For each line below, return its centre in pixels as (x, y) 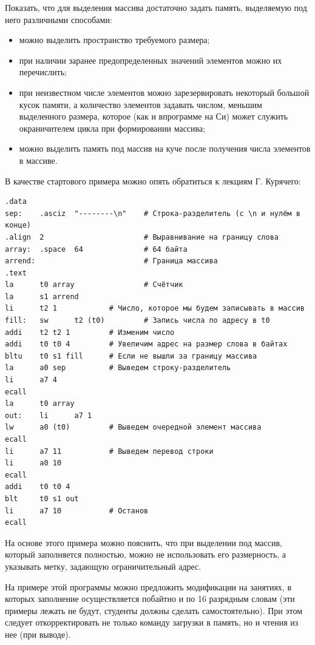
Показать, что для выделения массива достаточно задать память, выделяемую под (156, 7)
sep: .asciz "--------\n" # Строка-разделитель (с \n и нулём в (153, 213)
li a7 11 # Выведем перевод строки (109, 451)
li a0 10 (33, 463)
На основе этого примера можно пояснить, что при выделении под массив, (144, 542)
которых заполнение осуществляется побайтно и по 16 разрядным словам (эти (150, 599)
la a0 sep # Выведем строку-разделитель (118, 368)
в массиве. (38, 160)
